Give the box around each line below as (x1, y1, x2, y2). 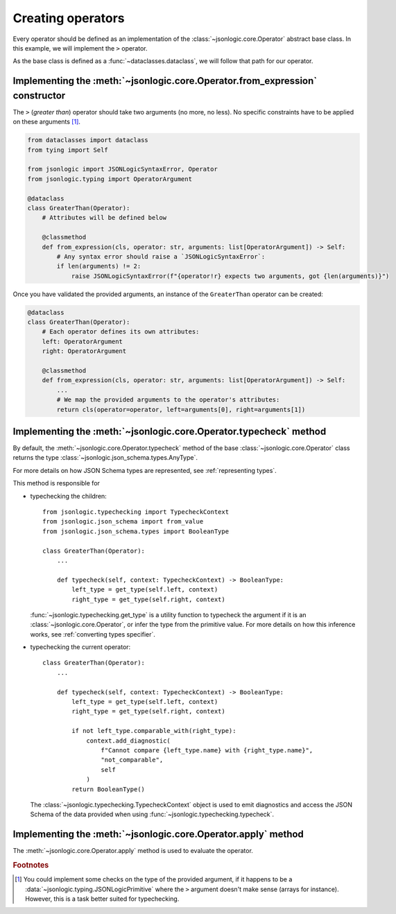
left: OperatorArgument (42, 337, 123, 345)
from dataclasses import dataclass (27, 136, 148, 144)
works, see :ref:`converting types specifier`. (30, 630, 156, 638)
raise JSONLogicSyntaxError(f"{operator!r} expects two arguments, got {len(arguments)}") (71, 272, 390, 280)
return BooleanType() (71, 785, 146, 793)
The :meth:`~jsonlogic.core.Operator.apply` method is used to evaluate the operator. (12, 847, 253, 855)
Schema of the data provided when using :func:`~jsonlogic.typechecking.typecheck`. (30, 810, 274, 818)
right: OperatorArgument (42, 347, 127, 355)
